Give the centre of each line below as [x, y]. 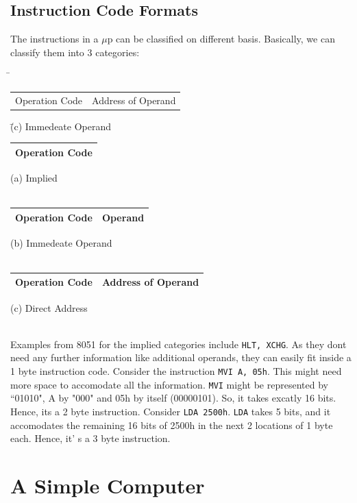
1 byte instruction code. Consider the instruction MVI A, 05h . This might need [176, 371]
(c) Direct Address [49, 307]
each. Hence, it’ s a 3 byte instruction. [90, 438]
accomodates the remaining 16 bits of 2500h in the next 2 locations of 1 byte [172, 425]
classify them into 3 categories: [75, 52]
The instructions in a [54, 39]
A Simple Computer [108, 485]
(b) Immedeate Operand [61, 242]
